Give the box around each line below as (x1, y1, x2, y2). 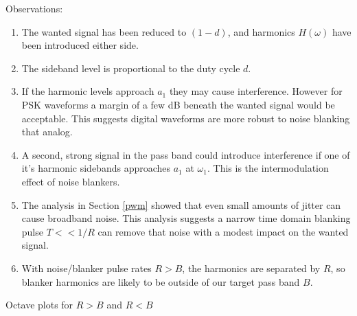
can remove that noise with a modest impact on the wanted (97, 224, 349, 238)
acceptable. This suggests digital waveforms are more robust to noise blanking (21, 111, 350, 125)
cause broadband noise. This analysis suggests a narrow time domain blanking (21, 211, 351, 225)
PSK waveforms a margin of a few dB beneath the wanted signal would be (21, 97, 335, 111)
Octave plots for (5, 297, 73, 312)
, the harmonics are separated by (182, 260, 321, 275)
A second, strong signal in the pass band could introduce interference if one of (21, 147, 350, 161)
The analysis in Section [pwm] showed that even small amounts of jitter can (21, 197, 341, 212)
